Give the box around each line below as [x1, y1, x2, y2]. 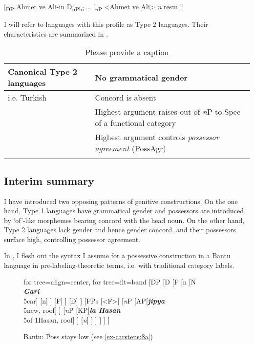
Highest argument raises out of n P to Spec [95, 106, 240, 118]
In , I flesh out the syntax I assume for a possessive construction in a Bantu [4, 250, 231, 261]
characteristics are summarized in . [4, 28, 108, 39]
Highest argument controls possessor [95, 131, 219, 143]
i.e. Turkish [8, 92, 47, 103]
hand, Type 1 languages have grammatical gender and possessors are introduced [4, 205, 244, 216]
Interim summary [4, 173, 94, 188]
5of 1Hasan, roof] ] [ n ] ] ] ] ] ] [23, 315, 110, 325]
